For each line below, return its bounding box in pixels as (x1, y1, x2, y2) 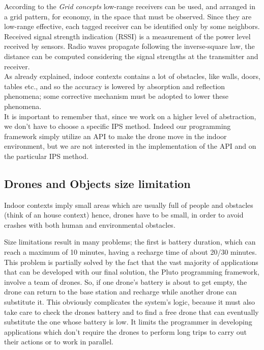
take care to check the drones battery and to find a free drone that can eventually (4, 306, 259, 317)
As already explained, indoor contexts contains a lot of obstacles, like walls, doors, (4, 71, 260, 82)
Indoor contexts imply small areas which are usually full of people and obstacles (4, 199, 253, 210)
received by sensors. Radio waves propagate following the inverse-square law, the (4, 41, 255, 51)
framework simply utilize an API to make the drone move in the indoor (4, 130, 227, 141)
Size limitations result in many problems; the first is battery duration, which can (4, 236, 256, 247)
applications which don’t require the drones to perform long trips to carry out (4, 326, 247, 337)
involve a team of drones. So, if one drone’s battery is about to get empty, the (4, 276, 247, 287)
